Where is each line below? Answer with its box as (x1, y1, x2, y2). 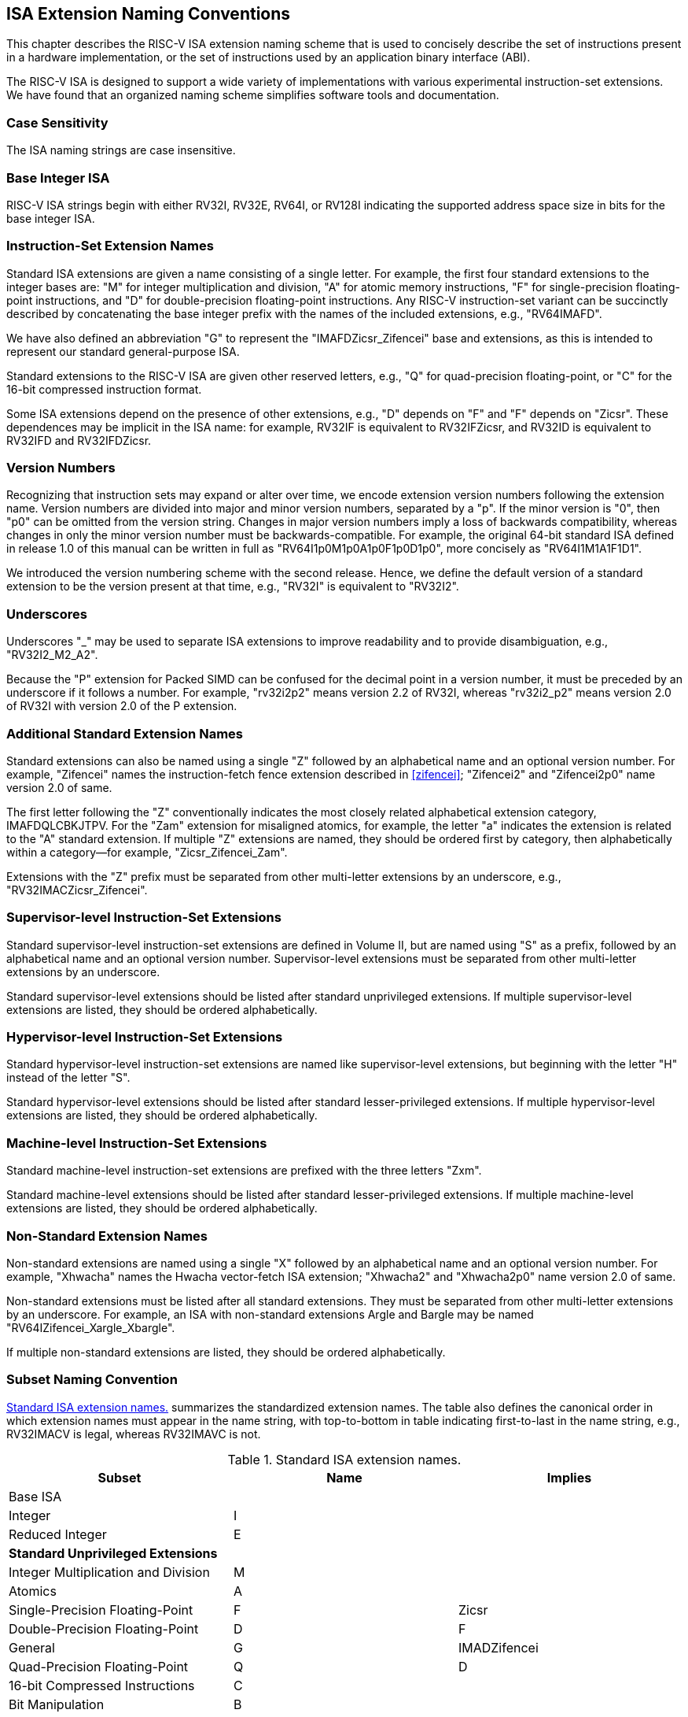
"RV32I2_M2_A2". (6, 648, 98, 662)
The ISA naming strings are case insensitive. (6, 143, 236, 157)
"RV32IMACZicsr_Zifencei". (6, 883, 148, 897)
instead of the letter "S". (6, 1071, 131, 1085)
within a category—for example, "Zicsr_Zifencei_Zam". (6, 845, 288, 859)
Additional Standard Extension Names (6, 725, 243, 742)
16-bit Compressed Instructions (9, 1677, 195, 1693)
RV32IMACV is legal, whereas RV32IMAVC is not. (6, 1427, 261, 1441)
